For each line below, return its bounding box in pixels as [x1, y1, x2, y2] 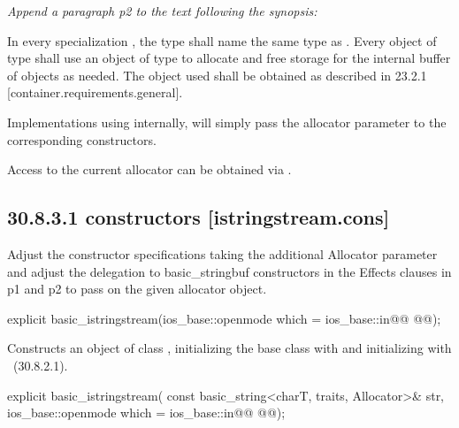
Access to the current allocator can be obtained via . [7, 160, 292, 179]
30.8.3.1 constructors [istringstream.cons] [7, 203, 390, 231]
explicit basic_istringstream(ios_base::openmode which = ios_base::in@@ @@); [7, 309, 441, 327]
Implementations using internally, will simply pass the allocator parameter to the [7, 112, 447, 131]
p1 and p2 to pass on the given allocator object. [7, 279, 267, 298]
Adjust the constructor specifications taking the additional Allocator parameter [7, 244, 438, 263]
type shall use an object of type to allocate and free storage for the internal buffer [7, 49, 451, 67]
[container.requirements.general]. [7, 83, 183, 102]
